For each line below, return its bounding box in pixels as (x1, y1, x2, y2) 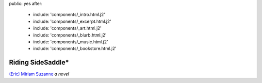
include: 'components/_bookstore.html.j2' (33, 46, 116, 51)
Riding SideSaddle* (9, 58, 69, 66)
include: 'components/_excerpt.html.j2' (33, 18, 112, 24)
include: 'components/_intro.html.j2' (33, 12, 105, 17)
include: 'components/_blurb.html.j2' (33, 32, 107, 38)
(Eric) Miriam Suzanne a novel (9, 71, 69, 77)
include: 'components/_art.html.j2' (33, 25, 102, 31)
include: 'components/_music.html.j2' (33, 39, 109, 45)
